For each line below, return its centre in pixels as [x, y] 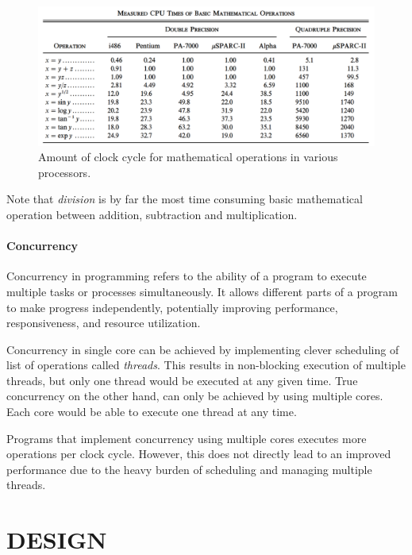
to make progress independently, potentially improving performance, [172, 307]
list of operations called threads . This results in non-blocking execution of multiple [206, 365]
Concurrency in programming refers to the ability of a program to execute [187, 276]
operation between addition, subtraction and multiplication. [152, 214]
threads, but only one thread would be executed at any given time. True [182, 380]
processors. [65, 172]
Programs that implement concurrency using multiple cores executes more [187, 438]
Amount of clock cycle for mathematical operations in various [188, 157]
